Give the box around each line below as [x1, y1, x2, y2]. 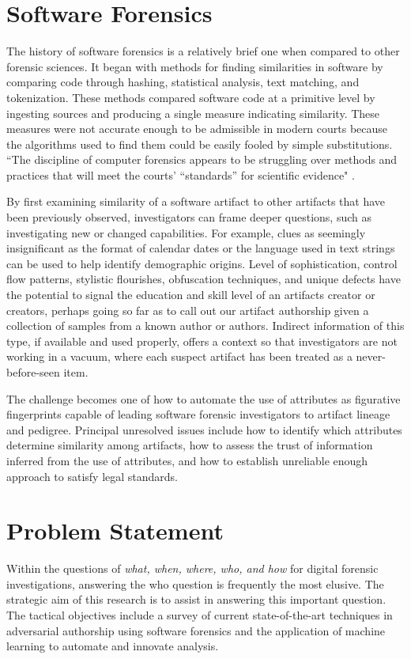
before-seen [6, 364, 60, 380]
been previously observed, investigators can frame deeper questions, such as [6, 209, 372, 225]
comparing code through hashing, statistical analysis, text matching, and [6, 74, 360, 90]
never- [356, 348, 386, 365]
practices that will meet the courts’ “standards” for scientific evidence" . [6, 166, 355, 183]
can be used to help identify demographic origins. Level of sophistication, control [6, 255, 398, 271]
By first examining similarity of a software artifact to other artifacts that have [6, 193, 386, 210]
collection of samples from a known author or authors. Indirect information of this [6, 317, 405, 334]
